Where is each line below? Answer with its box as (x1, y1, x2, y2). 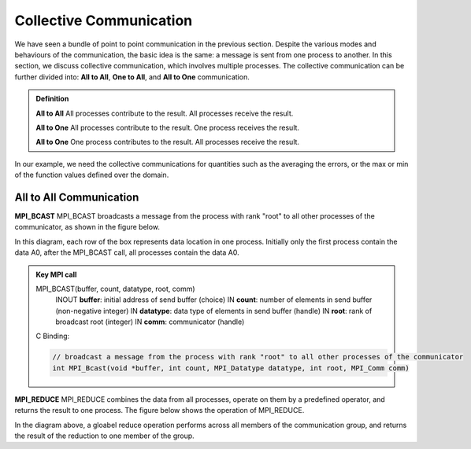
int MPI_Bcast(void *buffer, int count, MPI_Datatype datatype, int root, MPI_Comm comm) (52, 363, 410, 373)
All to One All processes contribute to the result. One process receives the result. (35, 123, 299, 132)
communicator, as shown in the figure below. (14, 223, 161, 232)
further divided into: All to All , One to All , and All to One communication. (14, 72, 250, 82)
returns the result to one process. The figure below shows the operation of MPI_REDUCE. (14, 406, 305, 415)
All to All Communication (14, 190, 139, 204)
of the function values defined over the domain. (14, 170, 169, 180)
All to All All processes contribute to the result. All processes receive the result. (35, 109, 294, 118)
